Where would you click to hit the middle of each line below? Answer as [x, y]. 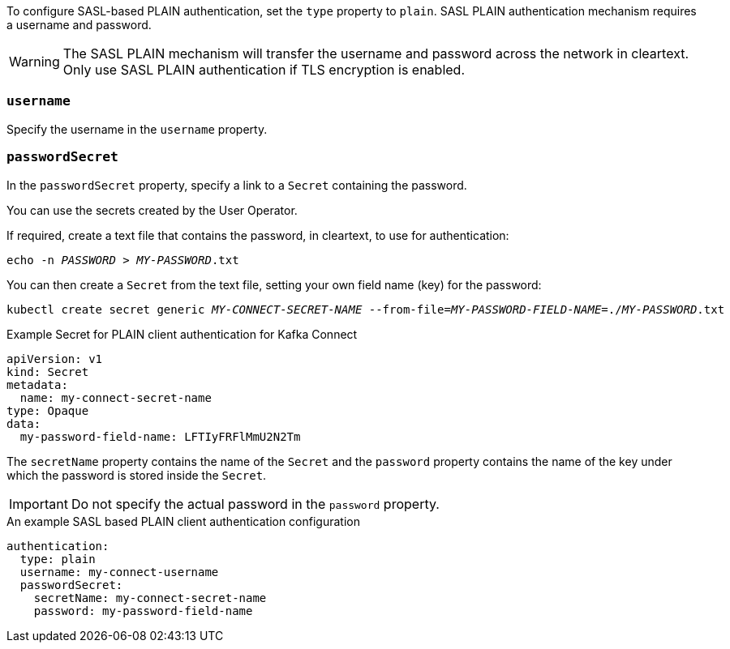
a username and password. [79, 25]
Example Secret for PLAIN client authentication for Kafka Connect [182, 334]
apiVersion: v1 [55, 359]
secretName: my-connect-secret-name [150, 598]
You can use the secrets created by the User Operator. [152, 210]
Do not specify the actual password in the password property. [255, 504]
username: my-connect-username [119, 572]
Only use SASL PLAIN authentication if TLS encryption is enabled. [264, 70]
